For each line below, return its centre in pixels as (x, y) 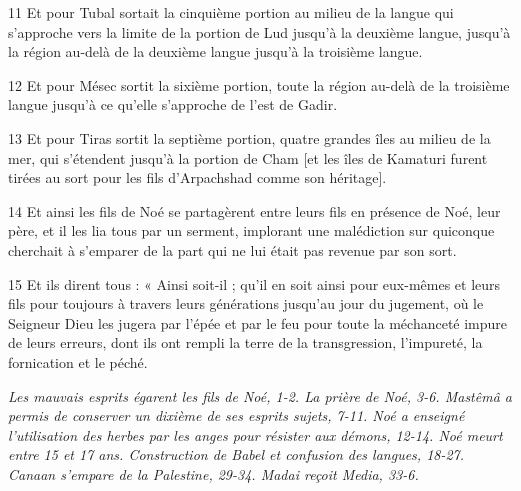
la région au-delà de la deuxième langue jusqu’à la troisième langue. (215, 51)
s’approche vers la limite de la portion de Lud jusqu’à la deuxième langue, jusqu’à (259, 31)
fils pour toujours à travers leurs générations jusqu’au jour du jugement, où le (246, 303)
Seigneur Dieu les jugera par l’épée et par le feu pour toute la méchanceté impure (258, 322)
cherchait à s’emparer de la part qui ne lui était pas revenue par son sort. (232, 249)
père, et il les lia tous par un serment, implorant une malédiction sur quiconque (251, 230)
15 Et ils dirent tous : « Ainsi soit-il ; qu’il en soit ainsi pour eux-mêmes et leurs (254, 283)
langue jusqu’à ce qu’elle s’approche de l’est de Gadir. (173, 104)
